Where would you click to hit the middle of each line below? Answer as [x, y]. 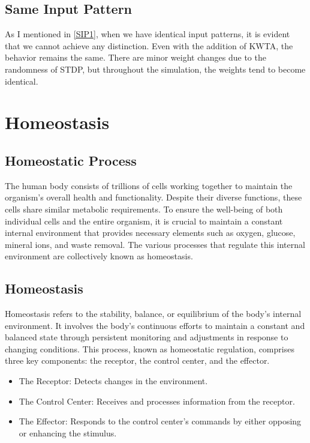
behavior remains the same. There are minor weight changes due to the [136, 57]
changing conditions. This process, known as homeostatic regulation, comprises [150, 348]
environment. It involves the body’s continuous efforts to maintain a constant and [155, 325]
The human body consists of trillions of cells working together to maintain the [149, 185]
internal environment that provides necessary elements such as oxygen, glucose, [150, 233]
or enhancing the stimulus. [68, 432]
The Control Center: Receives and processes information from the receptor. [157, 401]
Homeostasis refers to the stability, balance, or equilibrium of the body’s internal [153, 314]
